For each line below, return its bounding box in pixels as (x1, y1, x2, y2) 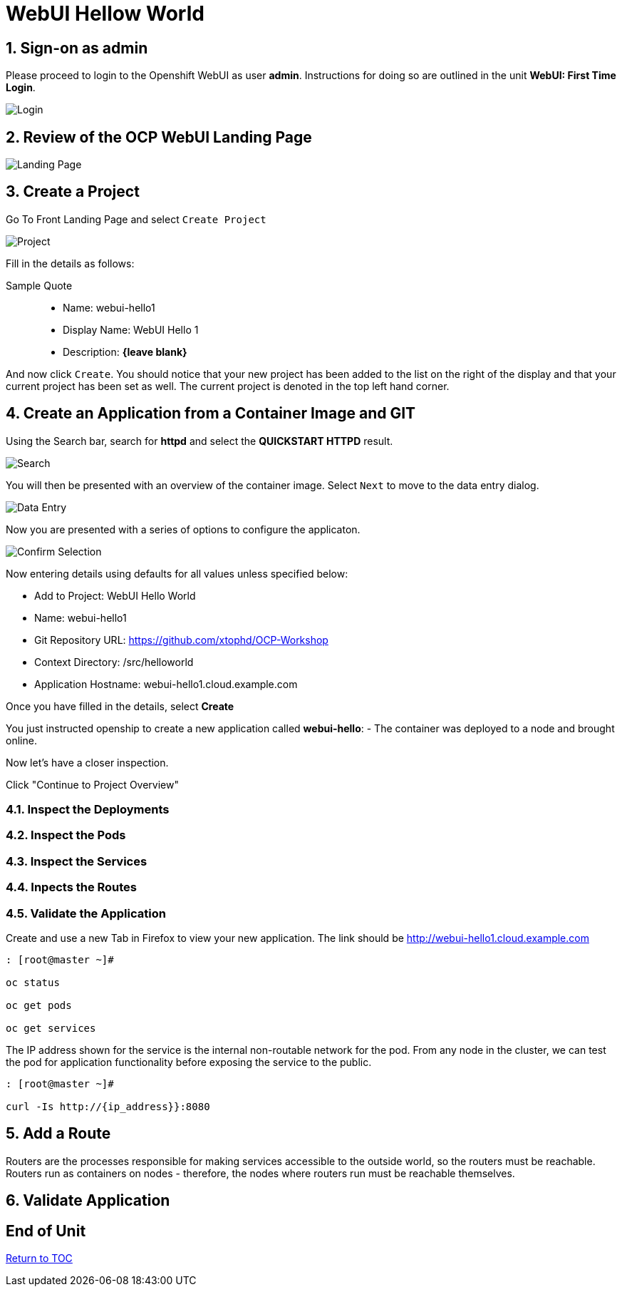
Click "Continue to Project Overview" (6, 778, 179, 791)
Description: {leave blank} (63, 345, 187, 358)
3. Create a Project (6, 183, 140, 201)
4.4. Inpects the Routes (6, 880, 138, 895)
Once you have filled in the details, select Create (6, 699, 234, 712)
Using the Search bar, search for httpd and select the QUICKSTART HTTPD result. (6, 434, 393, 447)
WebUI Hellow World (6, 1, 204, 26)
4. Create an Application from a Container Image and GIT (6, 404, 416, 423)
